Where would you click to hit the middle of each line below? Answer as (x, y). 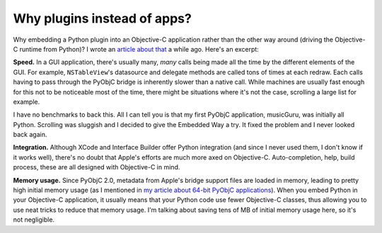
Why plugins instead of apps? (103, 18)
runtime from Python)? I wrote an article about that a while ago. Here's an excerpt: (139, 49)
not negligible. (34, 220)
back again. (30, 135)
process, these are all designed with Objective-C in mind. (97, 167)
